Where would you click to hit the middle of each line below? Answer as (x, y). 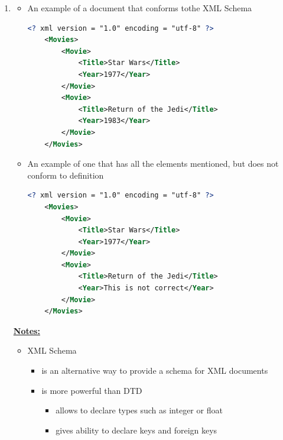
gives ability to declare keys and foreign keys (136, 430)
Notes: (27, 330)
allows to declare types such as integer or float (139, 410)
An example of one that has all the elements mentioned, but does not (153, 164)
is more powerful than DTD (92, 390)
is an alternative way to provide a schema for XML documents (155, 371)
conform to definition (66, 175)
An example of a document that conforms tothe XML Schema (140, 8)
